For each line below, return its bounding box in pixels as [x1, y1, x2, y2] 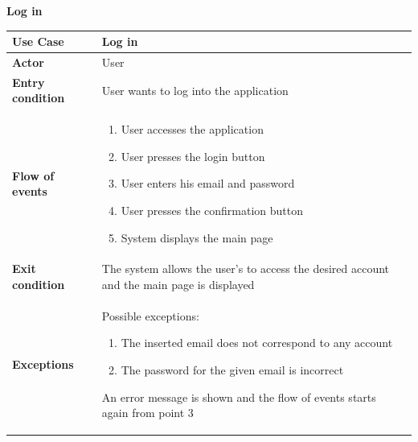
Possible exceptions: [101, 307, 199, 324]
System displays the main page [121, 229, 273, 246]
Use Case [12, 33, 64, 50]
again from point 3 [101, 404, 194, 421]
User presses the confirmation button [121, 202, 304, 218]
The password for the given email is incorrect [121, 361, 344, 378]
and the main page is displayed [101, 276, 255, 293]
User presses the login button [121, 147, 265, 164]
